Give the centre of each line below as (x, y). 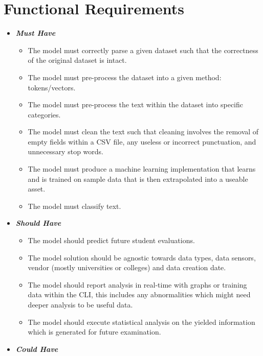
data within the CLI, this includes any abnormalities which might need (139, 294)
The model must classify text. (74, 206)
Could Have (37, 349)
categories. (44, 114)
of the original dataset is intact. (77, 60)
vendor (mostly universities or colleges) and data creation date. (127, 267)
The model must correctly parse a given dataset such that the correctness (143, 50)
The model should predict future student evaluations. (111, 240)
